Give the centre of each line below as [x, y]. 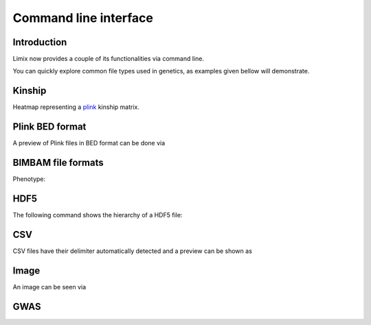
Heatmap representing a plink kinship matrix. [76, 107]
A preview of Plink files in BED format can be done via [89, 143]
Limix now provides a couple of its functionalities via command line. [108, 59]
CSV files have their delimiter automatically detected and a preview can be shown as [132, 251]
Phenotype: [29, 179]
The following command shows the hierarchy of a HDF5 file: [98, 215]
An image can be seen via [49, 287]
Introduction [40, 42]
